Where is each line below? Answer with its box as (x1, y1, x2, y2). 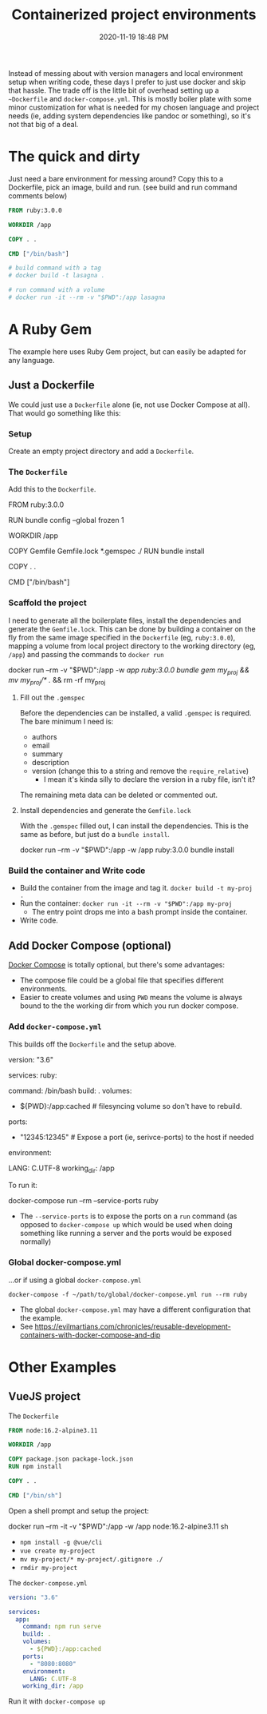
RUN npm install (8, 1463, 62, 1471)
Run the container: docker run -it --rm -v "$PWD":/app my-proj (19, 899, 233, 908)
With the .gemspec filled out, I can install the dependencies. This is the (19, 821, 249, 831)
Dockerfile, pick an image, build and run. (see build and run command (8, 182, 238, 192)
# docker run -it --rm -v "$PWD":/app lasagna (8, 293, 166, 301)
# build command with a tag (8, 264, 102, 273)
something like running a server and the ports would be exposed (19, 1229, 233, 1238)
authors (31, 732, 57, 742)
